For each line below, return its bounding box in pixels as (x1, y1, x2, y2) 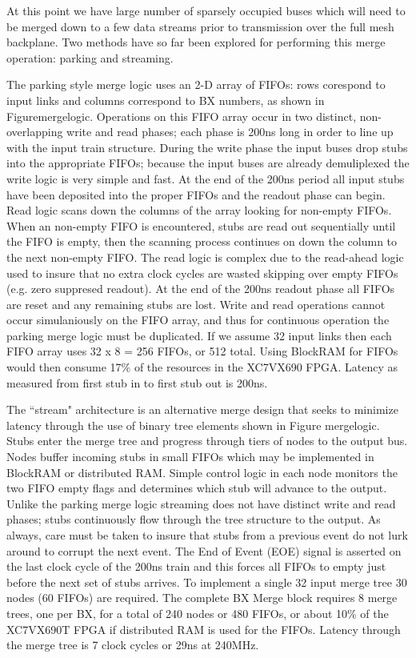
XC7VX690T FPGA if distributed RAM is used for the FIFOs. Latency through (6, 620, 401, 637)
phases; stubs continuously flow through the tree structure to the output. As (6, 511, 381, 528)
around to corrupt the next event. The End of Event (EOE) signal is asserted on (6, 542, 402, 559)
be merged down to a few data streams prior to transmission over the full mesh (6, 18, 394, 34)
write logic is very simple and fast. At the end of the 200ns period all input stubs (6, 170, 405, 187)
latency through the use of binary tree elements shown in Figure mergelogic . (6, 416, 380, 433)
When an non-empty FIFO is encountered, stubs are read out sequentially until (6, 217, 396, 234)
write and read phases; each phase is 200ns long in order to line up (66, 123, 394, 140)
